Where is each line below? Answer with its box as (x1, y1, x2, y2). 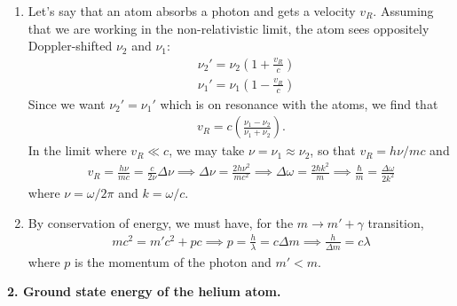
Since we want (28, 94, 106, 113)
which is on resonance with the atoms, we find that (160, 94, 438, 113)
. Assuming (373, 2, 434, 20)
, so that (310, 141, 356, 160)
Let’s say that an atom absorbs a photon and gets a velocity (28, 2, 356, 20)
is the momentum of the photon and (74, 252, 272, 271)
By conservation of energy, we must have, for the (28, 213, 294, 231)
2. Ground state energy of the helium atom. (7, 282, 281, 301)
